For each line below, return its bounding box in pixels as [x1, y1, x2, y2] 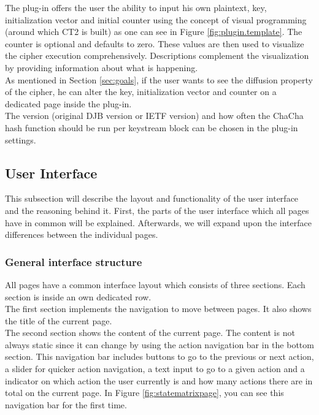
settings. [5, 133, 36, 146]
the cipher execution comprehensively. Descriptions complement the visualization [5, 49, 309, 62]
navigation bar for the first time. [5, 398, 127, 411]
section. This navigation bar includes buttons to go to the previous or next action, [5, 350, 314, 363]
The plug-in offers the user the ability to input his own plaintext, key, [5, 1, 267, 13]
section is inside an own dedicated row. [5, 290, 152, 303]
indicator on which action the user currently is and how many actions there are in [5, 374, 313, 387]
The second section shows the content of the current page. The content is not [5, 326, 295, 339]
